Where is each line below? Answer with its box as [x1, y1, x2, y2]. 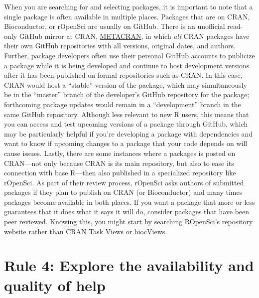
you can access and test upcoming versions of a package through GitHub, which [4, 119, 248, 129]
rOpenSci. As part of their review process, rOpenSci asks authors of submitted [4, 177, 244, 187]
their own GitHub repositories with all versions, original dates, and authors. [4, 40, 236, 51]
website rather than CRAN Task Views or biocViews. [4, 226, 167, 236]
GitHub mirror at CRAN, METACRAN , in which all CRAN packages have [19, 30, 250, 41]
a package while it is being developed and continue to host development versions [4, 60, 250, 70]
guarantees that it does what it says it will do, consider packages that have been [4, 206, 250, 217]
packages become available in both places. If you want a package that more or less [4, 196, 255, 207]
